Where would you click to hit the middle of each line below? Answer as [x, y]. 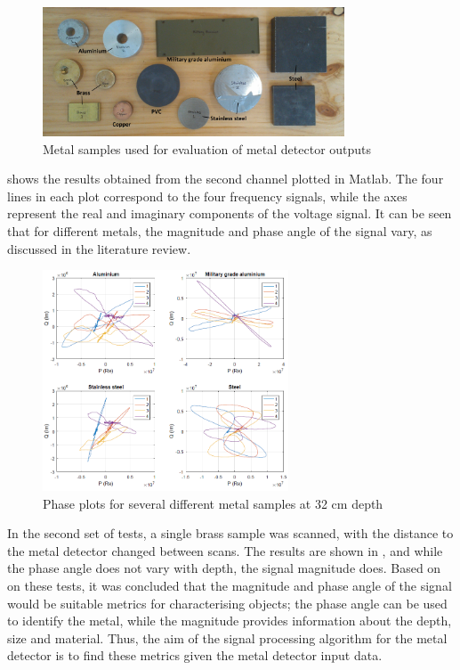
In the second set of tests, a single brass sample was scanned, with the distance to [230, 533]
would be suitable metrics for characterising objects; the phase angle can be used [227, 603]
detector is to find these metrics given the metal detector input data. [195, 655]
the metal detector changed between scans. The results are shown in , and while [225, 550]
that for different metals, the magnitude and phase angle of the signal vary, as [220, 231]
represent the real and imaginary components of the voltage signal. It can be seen [230, 213]
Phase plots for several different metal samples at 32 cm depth [213, 503]
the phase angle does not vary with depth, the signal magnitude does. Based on [224, 568]
